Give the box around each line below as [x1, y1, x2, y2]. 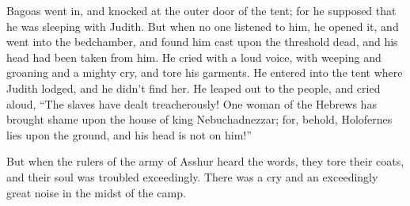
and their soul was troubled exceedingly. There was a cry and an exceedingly [6, 168, 378, 185]
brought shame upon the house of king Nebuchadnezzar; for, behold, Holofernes [6, 111, 393, 128]
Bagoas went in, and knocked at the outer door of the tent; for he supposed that [6, 2, 397, 18]
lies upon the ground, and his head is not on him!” [6, 126, 252, 143]
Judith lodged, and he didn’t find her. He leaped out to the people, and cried [6, 79, 381, 96]
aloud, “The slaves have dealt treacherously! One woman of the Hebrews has [6, 95, 377, 112]
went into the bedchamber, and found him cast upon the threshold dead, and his [6, 33, 398, 50]
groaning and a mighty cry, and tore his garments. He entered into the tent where [6, 64, 403, 81]
